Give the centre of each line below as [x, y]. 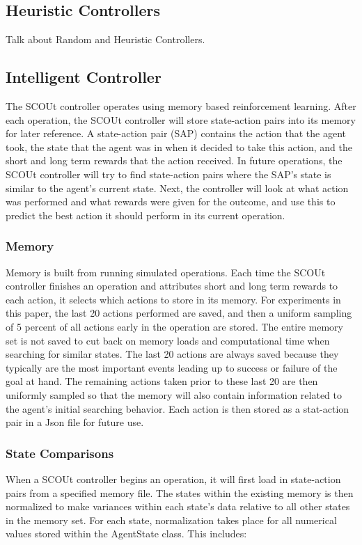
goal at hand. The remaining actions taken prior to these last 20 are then [162, 381]
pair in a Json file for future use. [75, 422]
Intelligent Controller [84, 77]
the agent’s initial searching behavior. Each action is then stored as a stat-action [178, 408]
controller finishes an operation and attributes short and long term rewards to [172, 286]
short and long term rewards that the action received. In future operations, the [174, 160]
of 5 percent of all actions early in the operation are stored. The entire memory [174, 326]
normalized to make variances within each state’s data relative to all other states [178, 506]
